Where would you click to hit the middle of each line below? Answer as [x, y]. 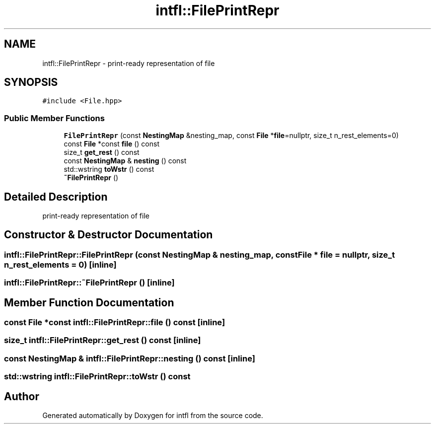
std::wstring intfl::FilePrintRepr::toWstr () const [97, 377]
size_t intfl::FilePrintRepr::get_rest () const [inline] [103, 340]
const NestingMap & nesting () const [125, 161]
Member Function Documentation [89, 302]
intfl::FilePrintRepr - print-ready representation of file [129, 63]
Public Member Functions [54, 118]
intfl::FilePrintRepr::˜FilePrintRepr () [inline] [89, 283]
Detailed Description [56, 197]
